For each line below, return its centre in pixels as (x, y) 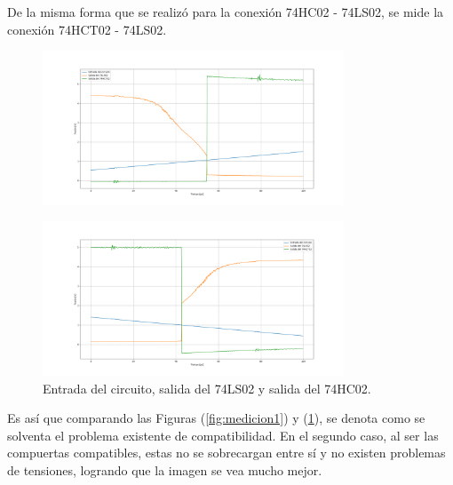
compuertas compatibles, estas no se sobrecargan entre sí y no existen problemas (226, 453)
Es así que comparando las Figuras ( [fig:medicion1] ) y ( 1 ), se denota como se (216, 418)
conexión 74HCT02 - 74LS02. (87, 29)
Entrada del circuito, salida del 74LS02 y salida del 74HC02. (207, 388)
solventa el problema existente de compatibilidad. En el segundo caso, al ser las (223, 435)
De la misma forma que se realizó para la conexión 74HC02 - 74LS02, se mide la (226, 12)
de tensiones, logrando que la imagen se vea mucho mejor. (165, 469)
